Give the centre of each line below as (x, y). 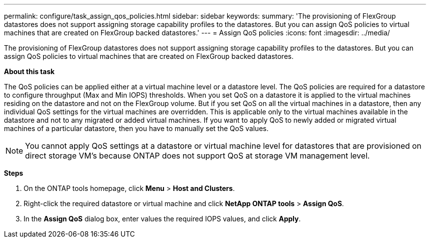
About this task (29, 71)
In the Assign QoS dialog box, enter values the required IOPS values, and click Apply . (162, 219)
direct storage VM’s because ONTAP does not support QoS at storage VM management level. (198, 156)
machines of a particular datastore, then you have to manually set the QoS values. (136, 128)
